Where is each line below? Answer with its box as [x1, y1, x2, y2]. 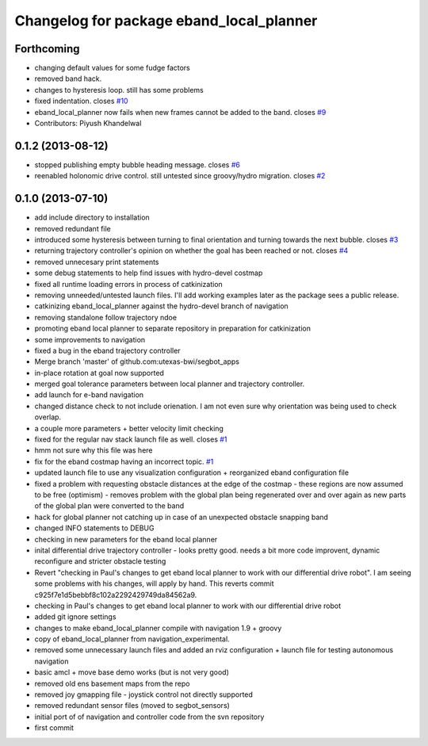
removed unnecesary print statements [34, 257, 159, 266]
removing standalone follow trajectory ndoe [34, 312, 178, 322]
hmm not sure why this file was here [34, 446, 153, 455]
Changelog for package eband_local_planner [14, 12, 318, 29]
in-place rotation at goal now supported [34, 368, 164, 377]
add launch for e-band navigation [34, 390, 144, 400]
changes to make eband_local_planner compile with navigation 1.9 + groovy [34, 623, 282, 633]
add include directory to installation [34, 212, 150, 222]
